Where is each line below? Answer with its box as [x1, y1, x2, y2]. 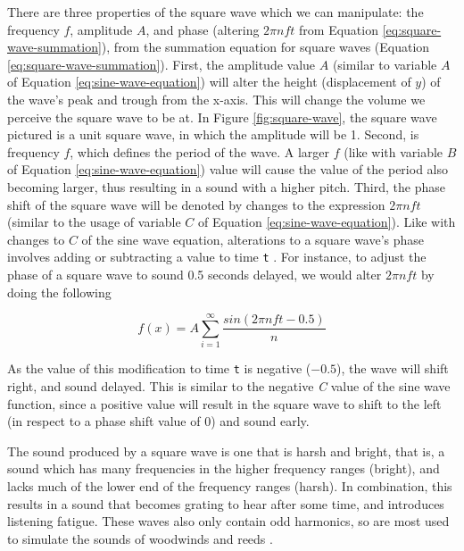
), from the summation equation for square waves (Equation [101, 38, 430, 56]
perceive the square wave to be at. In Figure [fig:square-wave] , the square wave [7, 107, 437, 126]
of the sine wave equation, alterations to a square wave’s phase [81, 230, 425, 248]
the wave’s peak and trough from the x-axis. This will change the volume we [7, 89, 426, 108]
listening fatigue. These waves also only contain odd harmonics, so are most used [7, 512, 450, 530]
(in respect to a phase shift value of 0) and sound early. [7, 412, 310, 430]
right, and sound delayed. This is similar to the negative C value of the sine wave [7, 376, 451, 395]
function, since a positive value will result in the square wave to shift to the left [7, 394, 442, 413]
